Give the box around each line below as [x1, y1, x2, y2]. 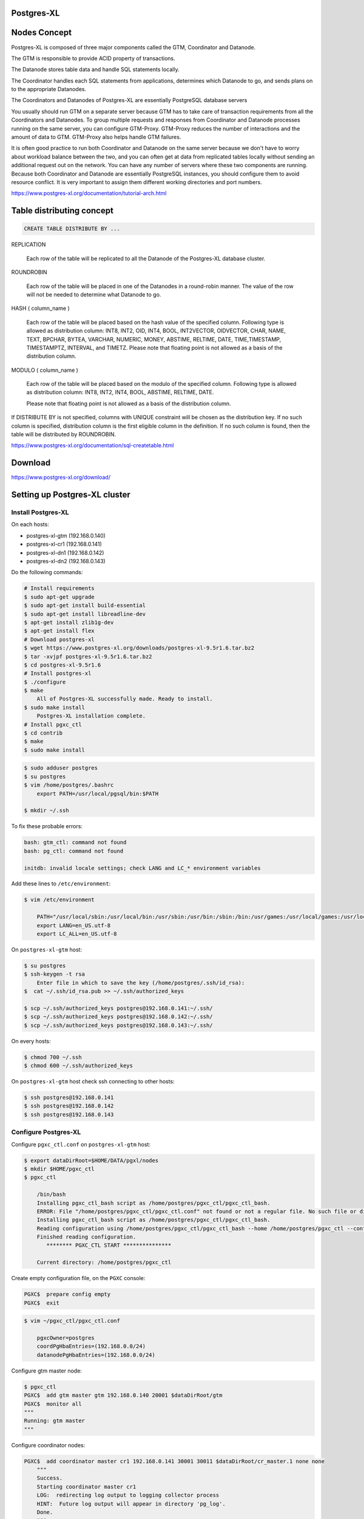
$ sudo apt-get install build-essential [24, 602, 146, 609]
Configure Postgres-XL [11, 1128, 81, 1136]
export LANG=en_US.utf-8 [36, 922, 111, 929]
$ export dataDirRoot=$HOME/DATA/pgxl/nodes [24, 1157, 159, 1164]
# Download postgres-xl [24, 636, 95, 643]
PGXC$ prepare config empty [24, 1291, 111, 1298]
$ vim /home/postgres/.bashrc [24, 781, 114, 789]
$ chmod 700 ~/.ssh [24, 1054, 82, 1060]
